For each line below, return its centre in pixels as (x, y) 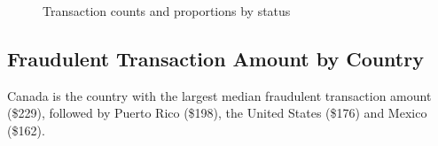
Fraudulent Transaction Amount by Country (215, 58)
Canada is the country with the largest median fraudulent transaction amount (219, 95)
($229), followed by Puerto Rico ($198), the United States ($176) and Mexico (217, 113)
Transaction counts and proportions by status (167, 11)
